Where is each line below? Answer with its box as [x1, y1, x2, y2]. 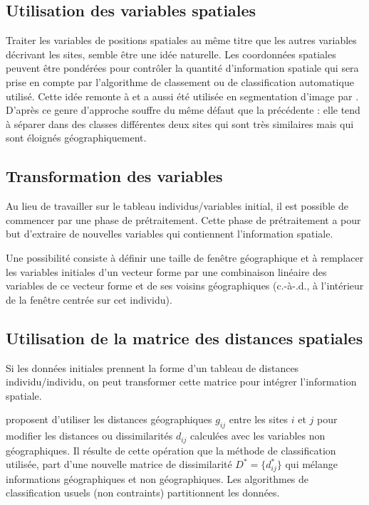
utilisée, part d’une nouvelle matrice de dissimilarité [6, 457, 232, 472]
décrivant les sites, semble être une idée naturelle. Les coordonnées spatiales [6, 46, 336, 61]
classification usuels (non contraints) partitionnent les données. [6, 485, 280, 500]
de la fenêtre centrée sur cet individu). [6, 292, 172, 307]
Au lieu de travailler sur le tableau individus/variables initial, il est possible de [6, 198, 348, 213]
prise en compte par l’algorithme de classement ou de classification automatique [6, 74, 354, 89]
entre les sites [229, 412, 289, 427]
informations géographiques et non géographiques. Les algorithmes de [6, 471, 309, 486]
